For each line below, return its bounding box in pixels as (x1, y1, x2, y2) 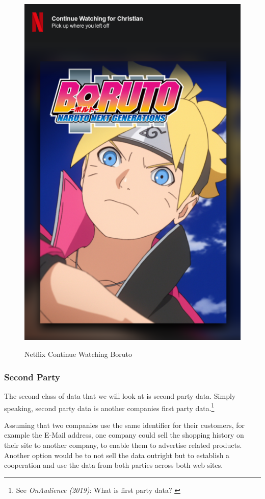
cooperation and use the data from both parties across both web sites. (4, 460, 223, 470)
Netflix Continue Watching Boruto (24, 349, 132, 359)
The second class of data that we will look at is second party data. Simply (4, 390, 236, 401)
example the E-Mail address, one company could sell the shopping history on (4, 429, 244, 440)
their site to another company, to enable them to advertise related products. (4, 440, 242, 450)
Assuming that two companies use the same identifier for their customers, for (4, 419, 245, 430)
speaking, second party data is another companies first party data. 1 (4, 401, 215, 413)
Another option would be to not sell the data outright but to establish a (4, 449, 230, 460)
